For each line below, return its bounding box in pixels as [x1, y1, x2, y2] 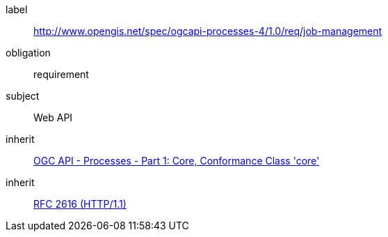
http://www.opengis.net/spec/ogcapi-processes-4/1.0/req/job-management [33, 25, 382, 37]
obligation [6, 47, 51, 59]
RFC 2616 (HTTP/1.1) [33, 198, 127, 210]
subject [6, 90, 40, 102]
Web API [33, 112, 73, 123]
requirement [33, 68, 89, 80]
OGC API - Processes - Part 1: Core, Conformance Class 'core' [33, 155, 320, 167]
